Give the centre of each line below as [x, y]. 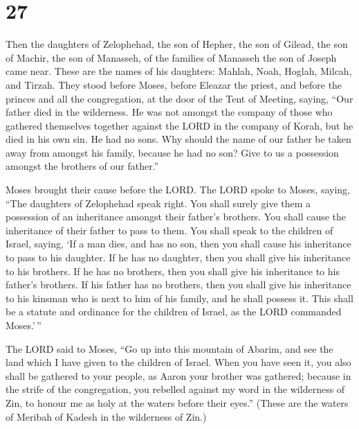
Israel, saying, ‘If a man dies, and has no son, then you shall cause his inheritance [178, 244]
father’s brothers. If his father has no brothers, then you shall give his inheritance [178, 284]
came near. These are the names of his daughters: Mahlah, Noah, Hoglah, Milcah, [179, 71]
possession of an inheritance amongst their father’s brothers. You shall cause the [176, 217]
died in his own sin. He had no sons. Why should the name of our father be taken [178, 139]
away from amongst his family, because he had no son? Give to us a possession [172, 152]
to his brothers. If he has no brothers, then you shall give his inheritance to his [173, 271]
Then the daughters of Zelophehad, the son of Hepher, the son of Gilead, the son [177, 44]
